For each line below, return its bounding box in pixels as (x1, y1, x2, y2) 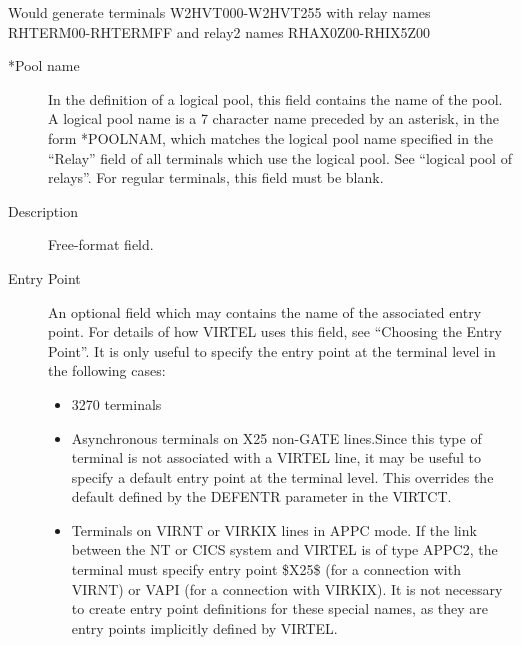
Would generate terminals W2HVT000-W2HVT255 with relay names (8, 2, 431, 22)
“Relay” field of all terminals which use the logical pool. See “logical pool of (48, 147, 512, 168)
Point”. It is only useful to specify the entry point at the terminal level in (48, 340, 496, 361)
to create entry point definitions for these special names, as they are (71, 598, 489, 619)
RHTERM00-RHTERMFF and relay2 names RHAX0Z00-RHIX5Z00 (8, 21, 431, 42)
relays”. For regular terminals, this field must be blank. (48, 167, 384, 188)
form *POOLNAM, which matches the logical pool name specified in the (48, 127, 494, 148)
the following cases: (48, 360, 166, 381)
